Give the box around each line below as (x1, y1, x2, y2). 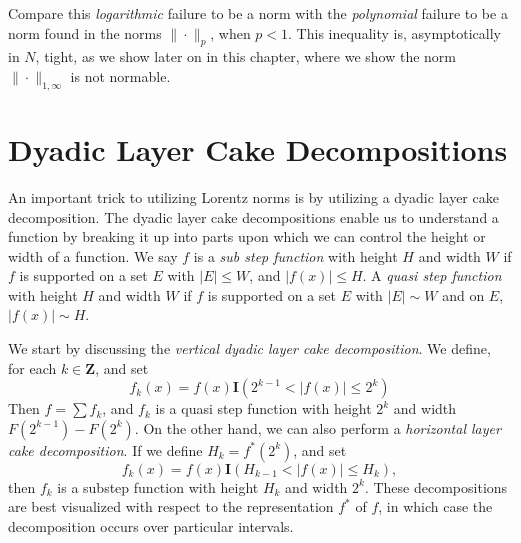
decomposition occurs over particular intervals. (8, 516, 294, 537)
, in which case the (378, 496, 493, 517)
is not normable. (70, 65, 171, 86)
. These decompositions (364, 476, 508, 497)
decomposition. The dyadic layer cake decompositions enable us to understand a (8, 206, 499, 227)
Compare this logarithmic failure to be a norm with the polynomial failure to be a (8, 3, 508, 23)
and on (442, 284, 485, 305)
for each (8, 357, 57, 378)
